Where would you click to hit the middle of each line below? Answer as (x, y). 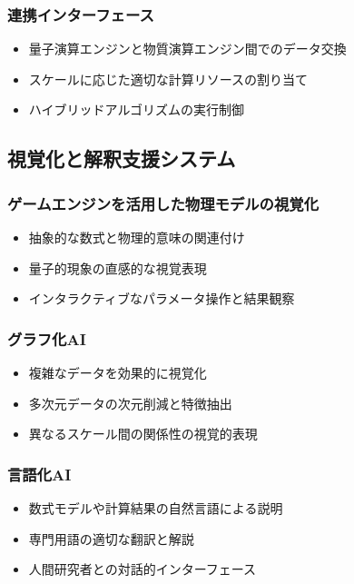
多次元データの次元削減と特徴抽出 (130, 403)
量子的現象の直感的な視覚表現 (118, 267)
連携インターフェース (81, 14)
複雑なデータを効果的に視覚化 (118, 372)
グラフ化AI (47, 338)
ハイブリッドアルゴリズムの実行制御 (137, 109)
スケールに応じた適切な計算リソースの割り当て (168, 79)
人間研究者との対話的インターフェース (143, 569)
